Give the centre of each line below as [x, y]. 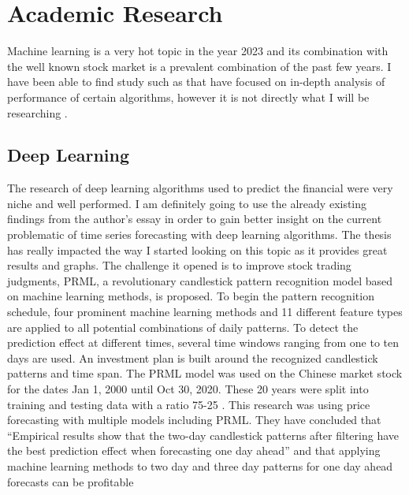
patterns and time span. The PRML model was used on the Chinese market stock [205, 373]
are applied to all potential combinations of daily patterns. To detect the [183, 327]
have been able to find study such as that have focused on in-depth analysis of [196, 82]
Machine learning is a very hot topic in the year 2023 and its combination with [198, 51]
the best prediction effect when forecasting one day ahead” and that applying [194, 450]
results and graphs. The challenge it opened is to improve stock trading [179, 265]
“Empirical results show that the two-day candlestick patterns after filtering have [203, 435]
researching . [37, 112]
